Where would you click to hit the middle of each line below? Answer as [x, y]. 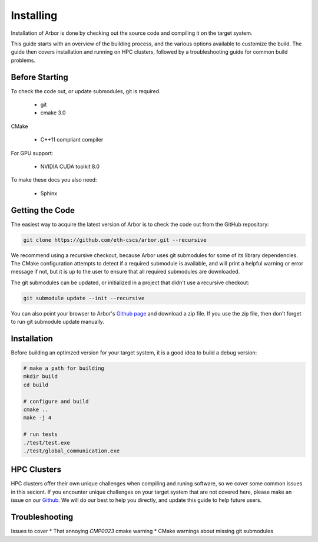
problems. [23, 60]
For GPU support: [32, 153]
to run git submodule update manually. [57, 322]
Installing [34, 15]
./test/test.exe [47, 443]
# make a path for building [64, 368]
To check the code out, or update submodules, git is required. [86, 91]
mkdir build [41, 377]
